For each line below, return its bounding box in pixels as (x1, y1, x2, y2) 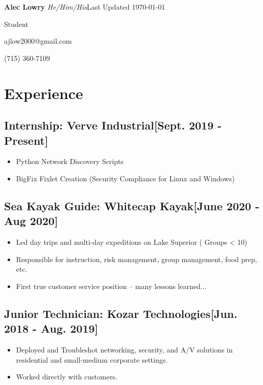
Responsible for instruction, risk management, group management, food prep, (16, 253, 257, 264)
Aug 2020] (4, 213, 58, 229)
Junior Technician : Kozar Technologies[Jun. (4, 305, 238, 321)
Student (4, 18, 28, 29)
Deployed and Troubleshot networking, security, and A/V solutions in (16, 344, 233, 355)
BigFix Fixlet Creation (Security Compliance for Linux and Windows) (16, 173, 235, 183)
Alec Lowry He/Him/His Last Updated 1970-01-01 (4, 2, 166, 12)
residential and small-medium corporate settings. (16, 354, 168, 365)
